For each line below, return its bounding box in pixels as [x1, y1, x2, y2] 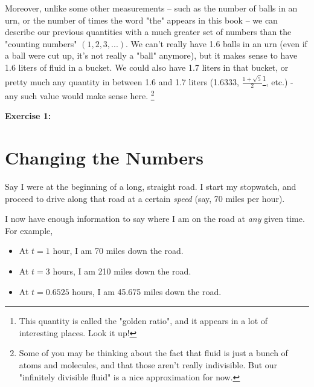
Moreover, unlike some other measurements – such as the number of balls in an [5, 2, 298, 14]
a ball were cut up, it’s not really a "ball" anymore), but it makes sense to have [5, 49, 298, 62]
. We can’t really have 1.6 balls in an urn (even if [126, 37, 307, 50]
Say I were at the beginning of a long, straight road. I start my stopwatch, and [5, 180, 296, 193]
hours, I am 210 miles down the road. [53, 264, 191, 277]
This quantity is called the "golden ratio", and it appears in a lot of [19, 314, 268, 327]
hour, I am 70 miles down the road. [53, 244, 184, 257]
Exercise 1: [5, 109, 51, 122]
